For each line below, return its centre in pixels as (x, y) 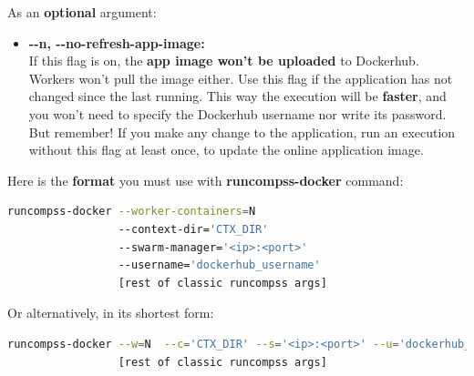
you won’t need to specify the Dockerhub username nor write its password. (237, 113)
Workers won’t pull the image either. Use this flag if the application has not (241, 78)
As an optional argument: (82, 12)
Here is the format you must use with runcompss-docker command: (206, 180)
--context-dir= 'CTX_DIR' (193, 229)
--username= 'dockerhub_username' (219, 265)
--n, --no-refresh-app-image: (117, 42)
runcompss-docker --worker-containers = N (132, 212)
